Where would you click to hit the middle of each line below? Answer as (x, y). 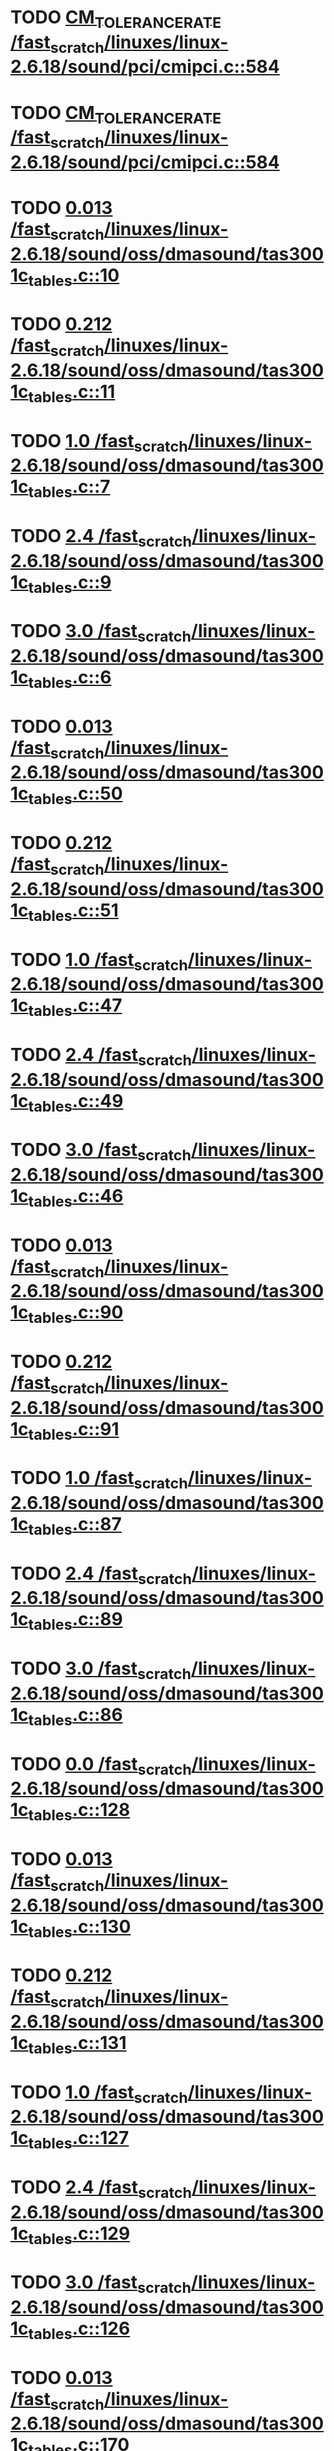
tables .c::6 (70, 679)
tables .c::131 (77, 2044)
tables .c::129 (79, 2235)
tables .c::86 (75, 1716)
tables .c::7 (69, 488)
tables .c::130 (80, 1928)
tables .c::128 (79, 1812)
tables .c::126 (79, 2330)
